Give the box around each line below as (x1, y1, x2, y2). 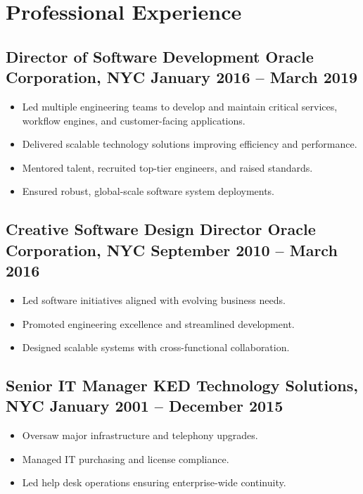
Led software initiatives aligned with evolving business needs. (22, 292, 286, 307)
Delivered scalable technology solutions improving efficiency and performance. (22, 137, 357, 151)
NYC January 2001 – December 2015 (6, 395, 284, 417)
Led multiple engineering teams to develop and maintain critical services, (22, 99, 338, 113)
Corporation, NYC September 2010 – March (6, 239, 338, 260)
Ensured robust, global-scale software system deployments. (22, 184, 275, 198)
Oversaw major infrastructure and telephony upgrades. (22, 428, 258, 443)
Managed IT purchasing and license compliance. (22, 451, 229, 466)
